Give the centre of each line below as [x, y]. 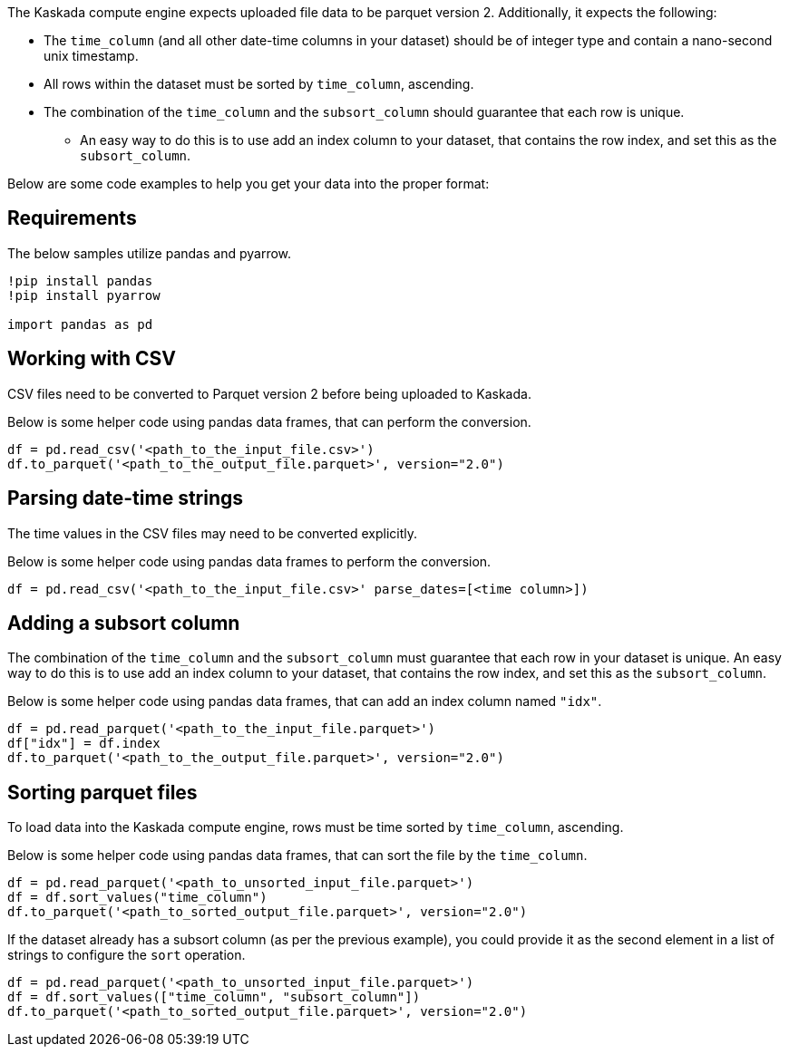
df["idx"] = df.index [84, 744]
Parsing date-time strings [126, 498]
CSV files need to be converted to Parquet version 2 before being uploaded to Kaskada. [269, 393]
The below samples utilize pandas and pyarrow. [150, 253]
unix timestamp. [91, 56]
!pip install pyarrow [84, 295]
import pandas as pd [80, 324]
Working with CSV [92, 359]
